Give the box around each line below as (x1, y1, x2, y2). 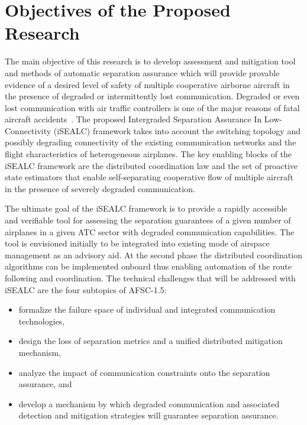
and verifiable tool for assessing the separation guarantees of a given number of (5, 214, 291, 226)
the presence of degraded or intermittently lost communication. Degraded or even (5, 90, 300, 102)
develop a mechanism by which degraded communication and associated (18, 397, 280, 410)
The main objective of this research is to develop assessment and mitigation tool (5, 55, 296, 67)
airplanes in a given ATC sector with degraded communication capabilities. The (5, 225, 295, 238)
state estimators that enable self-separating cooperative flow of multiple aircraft (5, 171, 293, 183)
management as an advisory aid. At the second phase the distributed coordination (5, 248, 302, 261)
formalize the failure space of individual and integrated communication (18, 303, 276, 316)
